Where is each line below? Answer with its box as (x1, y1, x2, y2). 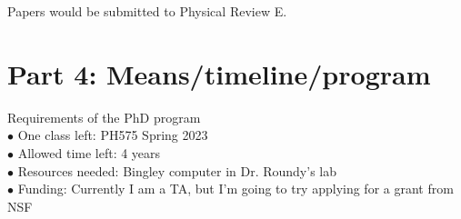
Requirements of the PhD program (7, 107, 201, 126)
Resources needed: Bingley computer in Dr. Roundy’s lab (17, 161, 337, 180)
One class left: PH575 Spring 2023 (17, 125, 208, 144)
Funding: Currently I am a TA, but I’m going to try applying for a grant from (17, 179, 454, 198)
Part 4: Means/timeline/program (7, 55, 431, 92)
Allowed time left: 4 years (17, 143, 161, 162)
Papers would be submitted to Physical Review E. (7, 2, 287, 20)
